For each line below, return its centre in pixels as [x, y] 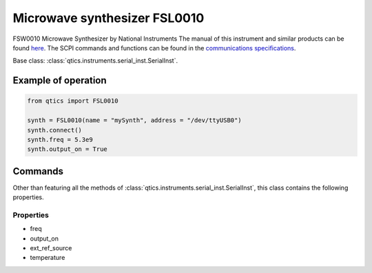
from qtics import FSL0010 [73, 101]
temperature [48, 258]
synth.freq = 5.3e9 [60, 139]
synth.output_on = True [68, 149]
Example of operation [60, 80]
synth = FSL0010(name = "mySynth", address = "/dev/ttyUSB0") [134, 120]
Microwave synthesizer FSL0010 [108, 18]
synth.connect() [55, 130]
